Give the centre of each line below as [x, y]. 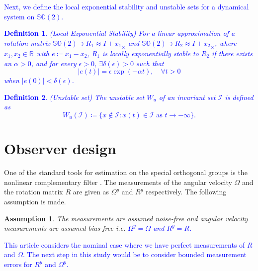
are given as [91, 192]
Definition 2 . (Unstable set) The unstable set [74, 97]
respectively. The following [186, 192]
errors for [18, 264]
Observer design [60, 148]
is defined [239, 97]
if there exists [232, 53]
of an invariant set [187, 97]
